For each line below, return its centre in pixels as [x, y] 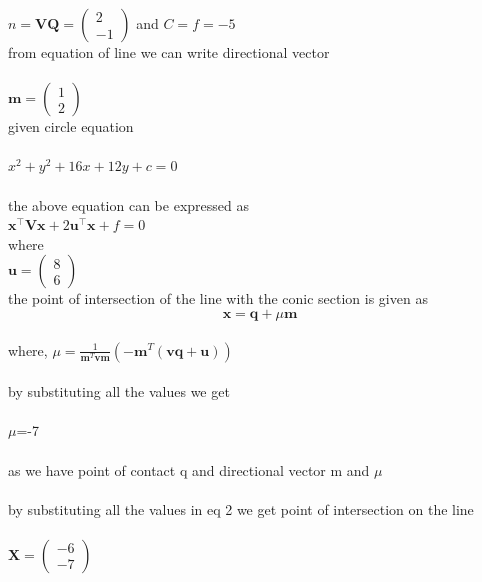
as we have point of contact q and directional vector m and [189, 469]
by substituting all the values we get [119, 391]
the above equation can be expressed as [128, 204]
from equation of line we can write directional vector [169, 52]
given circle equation [71, 126]
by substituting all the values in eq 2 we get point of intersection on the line [241, 508]
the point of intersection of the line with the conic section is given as [218, 298]
